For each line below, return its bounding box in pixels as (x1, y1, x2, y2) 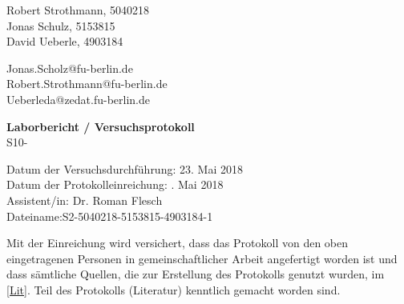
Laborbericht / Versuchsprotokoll (6, 118, 195, 134)
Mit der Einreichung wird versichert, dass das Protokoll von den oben (6, 234, 349, 251)
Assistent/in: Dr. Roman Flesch (6, 191, 163, 208)
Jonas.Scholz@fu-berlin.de (6, 59, 133, 76)
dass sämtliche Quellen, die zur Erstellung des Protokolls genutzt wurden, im (6, 266, 385, 282)
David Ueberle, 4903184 (6, 33, 123, 50)
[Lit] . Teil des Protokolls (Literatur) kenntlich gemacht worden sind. (6, 281, 341, 298)
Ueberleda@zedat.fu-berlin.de (6, 90, 151, 107)
